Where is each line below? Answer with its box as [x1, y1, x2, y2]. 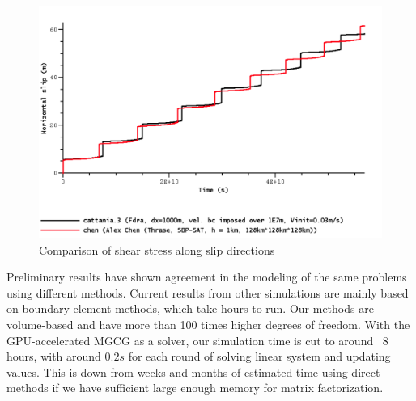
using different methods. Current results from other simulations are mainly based [6, 284, 409, 301]
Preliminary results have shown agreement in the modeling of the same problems [6, 268, 407, 285]
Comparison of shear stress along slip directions [39, 241, 275, 258]
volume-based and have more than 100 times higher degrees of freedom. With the [6, 315, 410, 332]
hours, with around [6, 348, 101, 365]
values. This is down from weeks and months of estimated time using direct [6, 363, 380, 380]
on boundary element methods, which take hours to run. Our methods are [6, 300, 374, 317]
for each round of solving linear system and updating [128, 348, 391, 365]
